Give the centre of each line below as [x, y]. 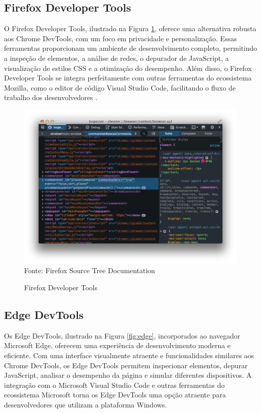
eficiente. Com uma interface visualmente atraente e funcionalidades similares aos [129, 355]
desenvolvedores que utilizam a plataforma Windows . [86, 404]
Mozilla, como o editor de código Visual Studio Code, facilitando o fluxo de [120, 87]
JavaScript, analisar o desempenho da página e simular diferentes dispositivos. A [128, 375]
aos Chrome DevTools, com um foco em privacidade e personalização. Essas [120, 38]
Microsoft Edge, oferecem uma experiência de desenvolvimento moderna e [117, 345]
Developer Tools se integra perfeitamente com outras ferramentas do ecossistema [128, 78]
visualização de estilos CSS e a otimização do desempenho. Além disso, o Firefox [128, 68]
